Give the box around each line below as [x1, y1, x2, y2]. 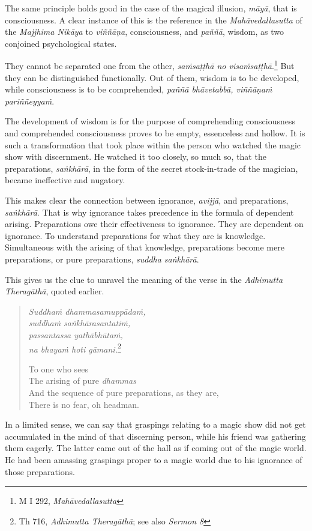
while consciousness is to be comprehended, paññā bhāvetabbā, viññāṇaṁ [5, 83, 272, 96]
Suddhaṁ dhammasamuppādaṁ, [28, 305, 146, 317]
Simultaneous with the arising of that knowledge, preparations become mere [5, 241, 284, 253]
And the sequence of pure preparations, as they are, [28, 386, 219, 398]
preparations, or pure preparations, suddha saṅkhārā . [5, 252, 199, 265]
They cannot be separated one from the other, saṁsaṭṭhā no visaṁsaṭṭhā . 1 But [5, 58, 295, 72]
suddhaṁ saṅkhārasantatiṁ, [28, 317, 131, 329]
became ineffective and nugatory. [5, 174, 125, 186]
